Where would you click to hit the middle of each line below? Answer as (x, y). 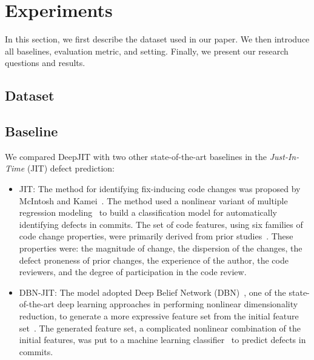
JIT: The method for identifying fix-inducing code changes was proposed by (160, 189)
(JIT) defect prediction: (71, 168)
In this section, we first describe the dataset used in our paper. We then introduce (157, 39)
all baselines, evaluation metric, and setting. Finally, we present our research (147, 51)
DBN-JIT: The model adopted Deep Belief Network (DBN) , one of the (152, 292)
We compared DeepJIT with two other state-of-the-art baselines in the (136, 156)
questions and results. (45, 63)
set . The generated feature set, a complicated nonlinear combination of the (160, 328)
